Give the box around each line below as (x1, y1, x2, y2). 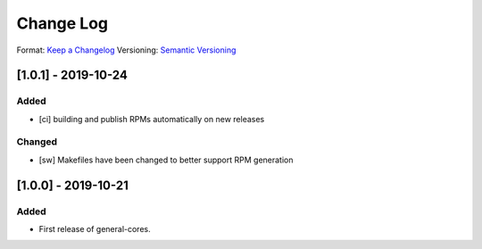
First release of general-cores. (38, 224, 151, 234)
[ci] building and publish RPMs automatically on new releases (38, 113, 265, 124)
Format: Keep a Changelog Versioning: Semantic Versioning (16, 45, 237, 55)
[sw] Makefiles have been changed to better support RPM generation (38, 154, 294, 165)
